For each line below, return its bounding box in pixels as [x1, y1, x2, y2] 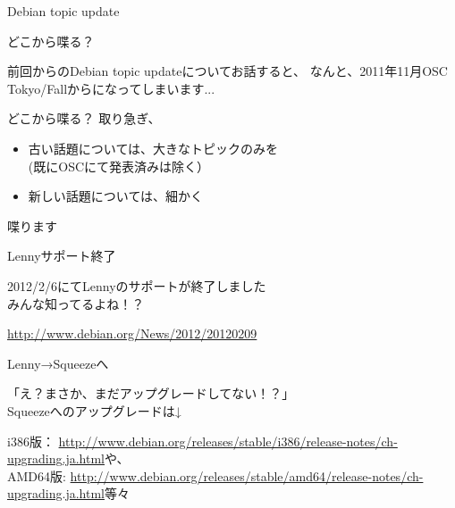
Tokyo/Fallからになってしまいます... [7, 79, 215, 97]
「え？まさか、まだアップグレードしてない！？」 [7, 384, 295, 403]
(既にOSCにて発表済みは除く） [28, 156, 210, 175]
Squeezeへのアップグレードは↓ [7, 401, 181, 420]
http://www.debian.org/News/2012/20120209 [7, 324, 257, 343]
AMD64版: [7, 466, 66, 485]
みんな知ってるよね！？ [7, 294, 145, 312]
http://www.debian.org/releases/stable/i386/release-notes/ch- [58, 431, 398, 450]
